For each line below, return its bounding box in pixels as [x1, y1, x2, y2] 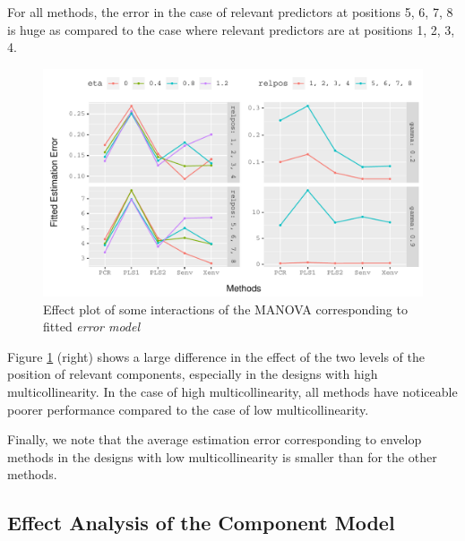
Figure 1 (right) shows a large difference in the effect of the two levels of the [7, 347, 426, 365]
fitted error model [43, 317, 141, 336]
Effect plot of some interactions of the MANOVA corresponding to [43, 299, 408, 318]
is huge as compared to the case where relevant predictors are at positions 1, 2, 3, [7, 20, 455, 39]
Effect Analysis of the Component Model [7, 509, 395, 537]
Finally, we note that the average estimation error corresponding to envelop [7, 430, 422, 449]
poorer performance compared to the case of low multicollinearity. [7, 399, 369, 418]
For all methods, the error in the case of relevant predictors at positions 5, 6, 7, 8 [7, 3, 453, 21]
